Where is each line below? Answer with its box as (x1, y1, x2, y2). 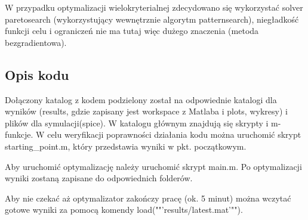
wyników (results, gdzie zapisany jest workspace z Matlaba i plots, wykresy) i (5, 105, 288, 117)
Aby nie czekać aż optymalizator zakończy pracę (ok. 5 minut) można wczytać (5, 191, 291, 204)
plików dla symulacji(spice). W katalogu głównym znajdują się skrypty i (5, 116, 269, 129)
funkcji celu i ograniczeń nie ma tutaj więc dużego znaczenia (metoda (5, 24, 259, 37)
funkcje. (5, 128, 33, 141)
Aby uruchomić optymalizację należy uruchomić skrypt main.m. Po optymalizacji (5, 160, 302, 172)
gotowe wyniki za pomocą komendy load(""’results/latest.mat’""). (5, 203, 243, 216)
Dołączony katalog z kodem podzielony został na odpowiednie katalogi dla (5, 93, 277, 106)
